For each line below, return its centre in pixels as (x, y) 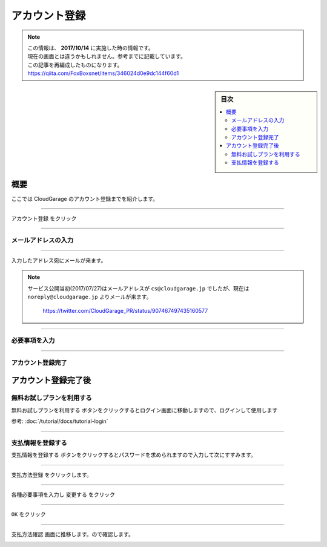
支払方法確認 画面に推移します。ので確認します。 (73, 534)
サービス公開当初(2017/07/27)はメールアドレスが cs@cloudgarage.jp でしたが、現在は (138, 288)
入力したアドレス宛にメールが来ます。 (59, 260)
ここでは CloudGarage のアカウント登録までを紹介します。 (85, 198)
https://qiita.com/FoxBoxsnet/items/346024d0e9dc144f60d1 (103, 73)
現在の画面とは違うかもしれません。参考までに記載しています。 (107, 56)
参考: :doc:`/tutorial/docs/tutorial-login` (60, 421)
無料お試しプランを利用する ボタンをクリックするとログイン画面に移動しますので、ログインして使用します (144, 410)
